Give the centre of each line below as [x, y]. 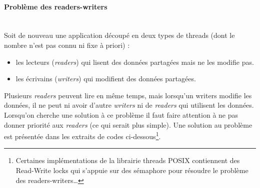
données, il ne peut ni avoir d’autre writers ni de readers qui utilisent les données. [129, 105]
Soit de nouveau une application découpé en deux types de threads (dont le [119, 35]
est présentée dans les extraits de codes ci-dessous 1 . [82, 135]
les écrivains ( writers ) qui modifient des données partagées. [106, 79]
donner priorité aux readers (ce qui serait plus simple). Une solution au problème [128, 124]
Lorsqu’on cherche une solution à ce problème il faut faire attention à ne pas [121, 114]
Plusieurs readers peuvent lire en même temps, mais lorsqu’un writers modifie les [128, 95]
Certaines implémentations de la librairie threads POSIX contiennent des [128, 160]
